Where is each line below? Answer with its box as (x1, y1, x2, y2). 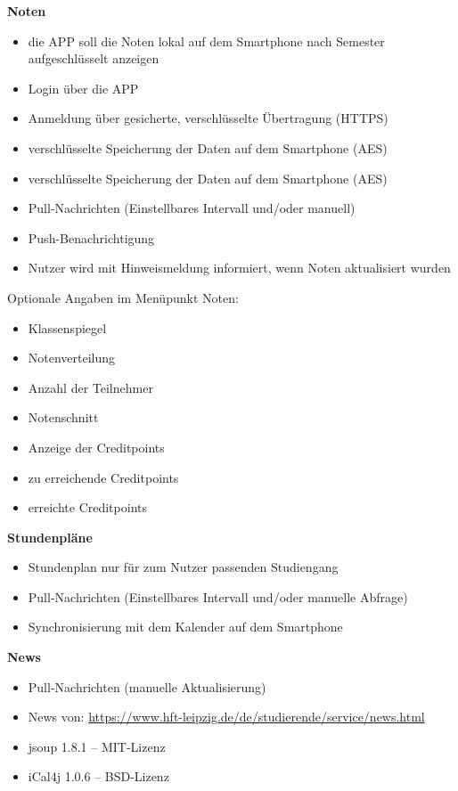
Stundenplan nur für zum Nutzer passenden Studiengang (28, 558, 339, 576)
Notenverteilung (28, 348, 116, 367)
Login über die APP (28, 78, 139, 97)
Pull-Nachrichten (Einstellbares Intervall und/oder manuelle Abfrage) (28, 587, 408, 606)
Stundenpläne (7, 527, 93, 546)
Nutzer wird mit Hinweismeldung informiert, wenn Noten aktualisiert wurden (28, 258, 451, 277)
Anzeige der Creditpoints (28, 437, 165, 456)
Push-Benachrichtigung (28, 228, 155, 247)
